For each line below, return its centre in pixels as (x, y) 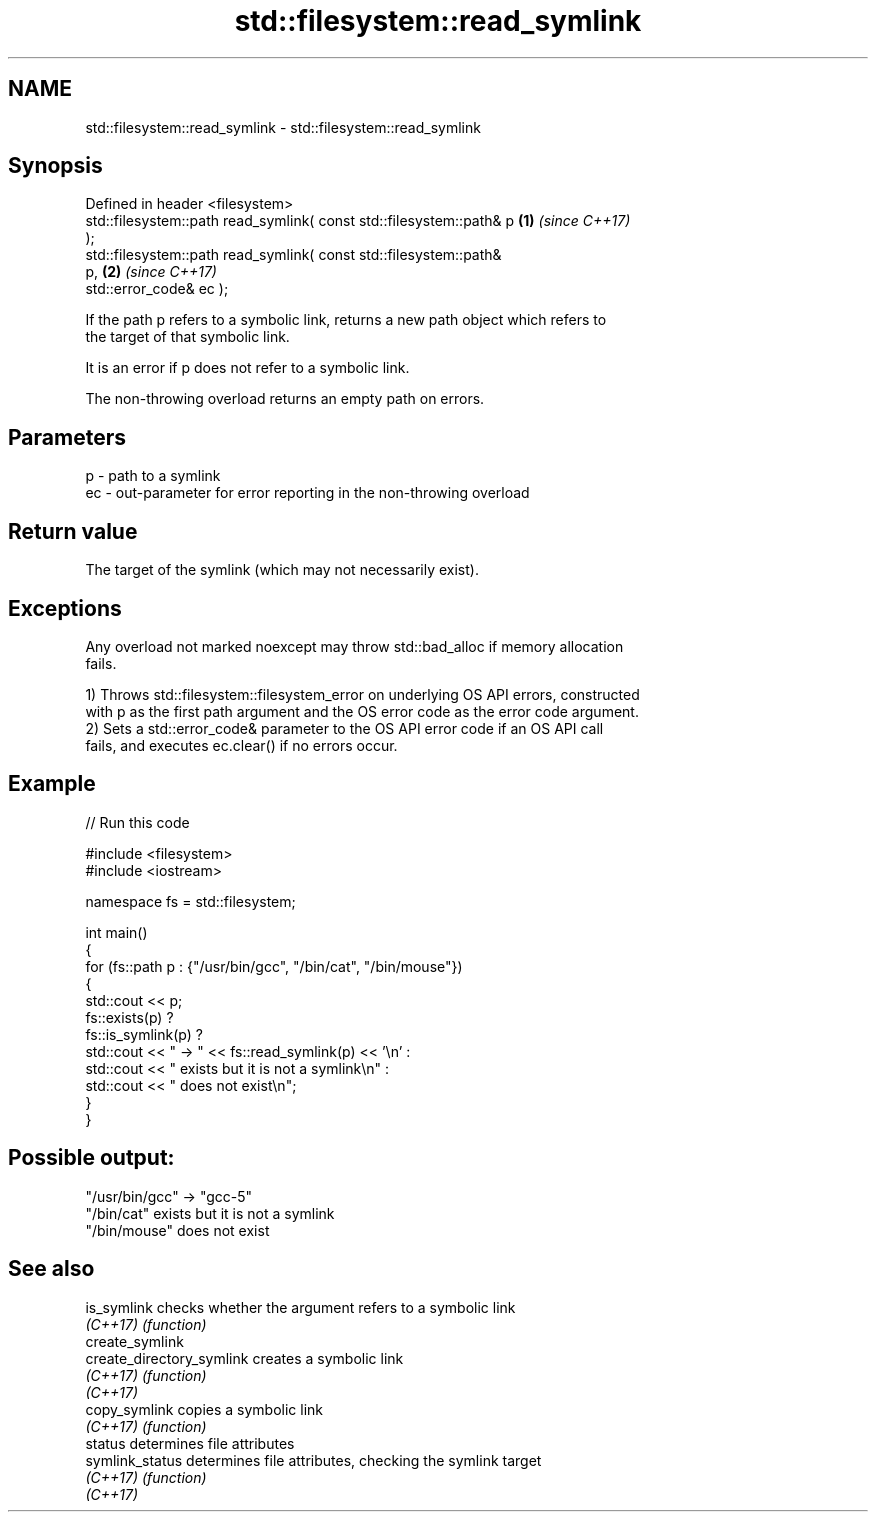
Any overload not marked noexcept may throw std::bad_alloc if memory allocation (354, 646)
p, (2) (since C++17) (151, 272)
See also (51, 1269)
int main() (116, 932)
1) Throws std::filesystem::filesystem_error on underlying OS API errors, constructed (362, 694)
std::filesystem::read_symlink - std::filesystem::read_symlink (283, 127)
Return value (73, 531)
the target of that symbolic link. (187, 337)
